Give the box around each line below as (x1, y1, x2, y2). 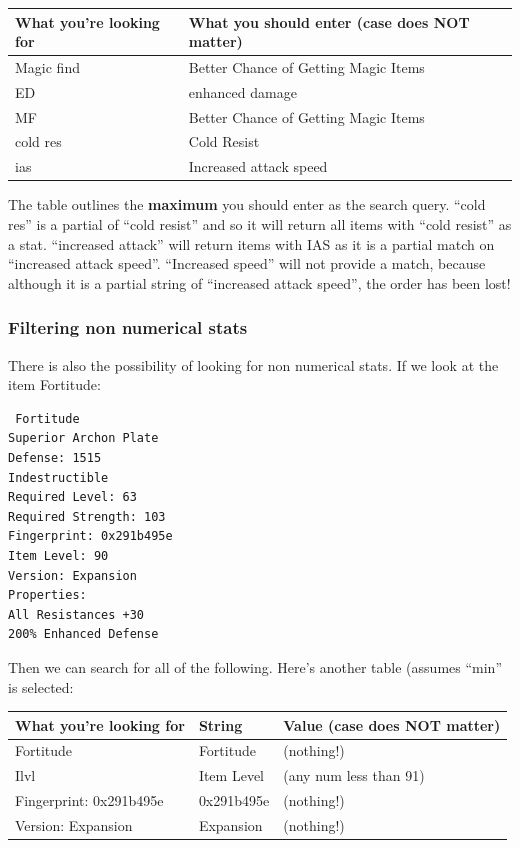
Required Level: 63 (8, 490, 137, 505)
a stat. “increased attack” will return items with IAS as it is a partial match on (8, 233, 495, 254)
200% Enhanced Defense (8, 627, 159, 642)
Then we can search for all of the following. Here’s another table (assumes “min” (8, 656, 502, 677)
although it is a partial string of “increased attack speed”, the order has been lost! (8, 272, 511, 293)
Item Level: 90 (8, 548, 109, 563)
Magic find (15, 56, 80, 77)
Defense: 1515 (8, 450, 102, 465)
